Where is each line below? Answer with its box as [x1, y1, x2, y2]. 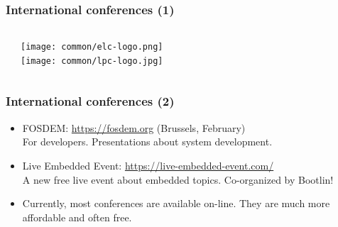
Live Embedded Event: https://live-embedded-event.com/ [22, 157, 274, 172]
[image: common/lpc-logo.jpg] [21, 55, 163, 66]
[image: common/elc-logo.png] [21, 42, 163, 52]
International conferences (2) [6, 92, 175, 110]
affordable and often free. [22, 209, 132, 224]
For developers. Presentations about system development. [22, 134, 273, 149]
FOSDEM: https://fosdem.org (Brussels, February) [22, 120, 246, 135]
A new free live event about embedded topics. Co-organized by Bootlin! [22, 172, 334, 187]
